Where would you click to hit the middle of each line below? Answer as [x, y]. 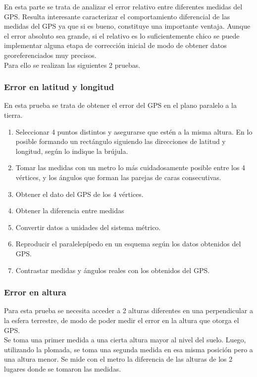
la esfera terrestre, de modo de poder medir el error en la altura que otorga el [122, 320]
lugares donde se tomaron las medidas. [63, 368]
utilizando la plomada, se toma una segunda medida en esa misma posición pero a [128, 349]
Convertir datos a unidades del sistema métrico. [88, 227]
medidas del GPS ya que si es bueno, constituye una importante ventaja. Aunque [127, 26]
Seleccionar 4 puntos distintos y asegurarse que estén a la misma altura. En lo [134, 131]
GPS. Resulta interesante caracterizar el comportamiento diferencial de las [117, 16]
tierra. [13, 115]
